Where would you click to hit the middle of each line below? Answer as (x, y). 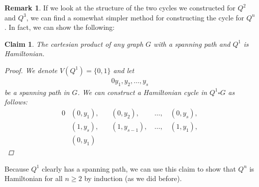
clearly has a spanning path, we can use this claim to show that (139, 168)
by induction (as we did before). (133, 178)
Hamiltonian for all (34, 178)
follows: (16, 102)
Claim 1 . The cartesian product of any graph (74, 44)
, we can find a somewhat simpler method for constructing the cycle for (135, 17)
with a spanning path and (192, 44)
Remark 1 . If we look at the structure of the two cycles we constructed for (120, 7)
